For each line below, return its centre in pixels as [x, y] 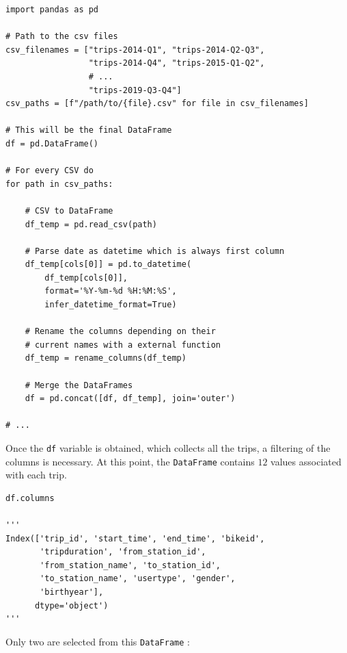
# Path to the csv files [62, 37]
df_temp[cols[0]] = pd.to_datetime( [108, 265]
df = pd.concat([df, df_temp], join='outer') [130, 399]
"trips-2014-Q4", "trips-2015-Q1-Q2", [177, 63]
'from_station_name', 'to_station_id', [130, 565]
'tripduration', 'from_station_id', [123, 552]
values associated [306, 461]
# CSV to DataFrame [69, 210]
